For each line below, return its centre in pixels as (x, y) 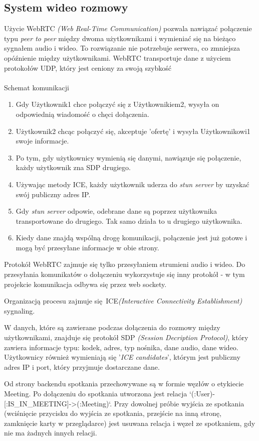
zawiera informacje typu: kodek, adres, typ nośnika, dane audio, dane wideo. (121, 347)
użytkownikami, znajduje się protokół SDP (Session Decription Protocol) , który (126, 337)
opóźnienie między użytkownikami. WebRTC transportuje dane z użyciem (117, 57)
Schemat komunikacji (37, 87)
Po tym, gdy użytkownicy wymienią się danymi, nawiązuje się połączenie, (128, 157)
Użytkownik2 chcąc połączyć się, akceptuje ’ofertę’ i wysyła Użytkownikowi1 (133, 131)
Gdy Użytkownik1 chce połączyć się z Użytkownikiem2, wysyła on (117, 104)
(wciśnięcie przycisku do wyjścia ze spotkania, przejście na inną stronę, (113, 413)
